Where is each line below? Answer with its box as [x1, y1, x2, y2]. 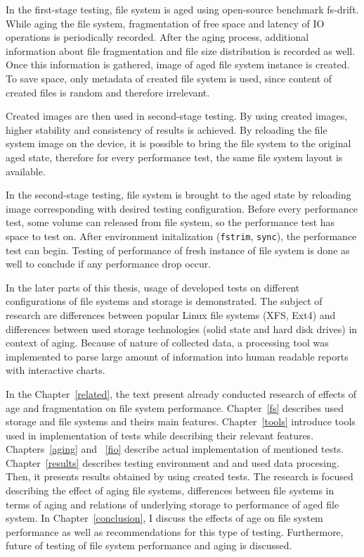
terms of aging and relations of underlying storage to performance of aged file [6, 496, 339, 511]
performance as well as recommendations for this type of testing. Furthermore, [6, 524, 344, 539]
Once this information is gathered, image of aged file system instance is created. [6, 57, 350, 72]
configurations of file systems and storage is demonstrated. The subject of [6, 294, 323, 308]
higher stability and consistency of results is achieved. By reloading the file [6, 122, 327, 137]
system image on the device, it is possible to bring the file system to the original [6, 136, 351, 151]
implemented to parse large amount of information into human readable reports [6, 349, 349, 363]
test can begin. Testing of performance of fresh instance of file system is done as [6, 242, 350, 257]
